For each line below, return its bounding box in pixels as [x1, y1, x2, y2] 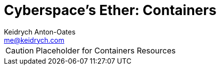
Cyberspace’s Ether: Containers [4, 2, 217, 18]
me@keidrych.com [4, 35, 65, 44]
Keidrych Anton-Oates [4, 27, 76, 36]
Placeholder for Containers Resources [36, 45, 176, 55]
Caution [5, 45, 34, 55]
